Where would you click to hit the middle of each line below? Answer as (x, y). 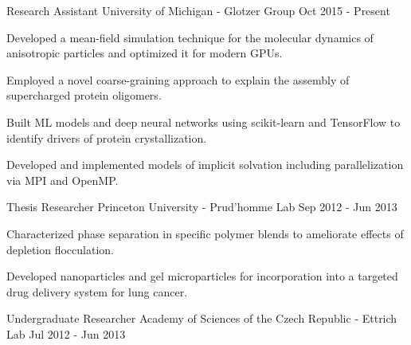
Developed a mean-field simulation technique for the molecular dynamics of (190, 37)
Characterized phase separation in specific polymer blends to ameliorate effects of (205, 233)
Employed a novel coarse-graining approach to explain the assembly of (178, 79)
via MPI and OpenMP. (63, 180)
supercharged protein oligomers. (84, 95)
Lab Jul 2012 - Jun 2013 (66, 333)
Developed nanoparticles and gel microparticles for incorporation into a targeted (202, 276)
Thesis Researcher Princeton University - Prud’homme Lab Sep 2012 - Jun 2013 (202, 207)
